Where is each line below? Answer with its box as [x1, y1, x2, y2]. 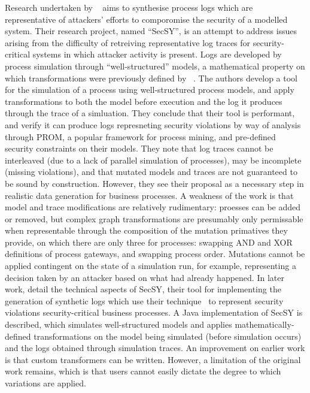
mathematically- [235, 318, 294, 331]
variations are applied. [5, 377, 86, 389]
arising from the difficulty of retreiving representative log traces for [5, 36, 251, 49]
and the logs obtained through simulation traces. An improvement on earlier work [5, 341, 305, 354]
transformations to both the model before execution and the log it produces [5, 95, 282, 107]
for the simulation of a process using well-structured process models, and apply [5, 83, 294, 96]
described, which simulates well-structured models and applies [5, 318, 232, 331]
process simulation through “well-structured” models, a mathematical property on [5, 59, 305, 72]
